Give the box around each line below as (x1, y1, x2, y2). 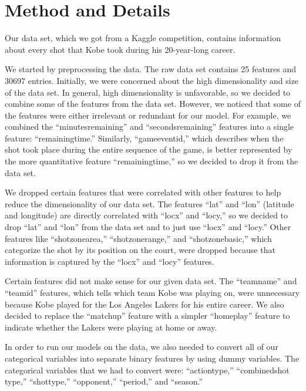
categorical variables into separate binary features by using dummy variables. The (5, 352, 300, 364)
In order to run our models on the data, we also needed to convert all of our (5, 341, 278, 353)
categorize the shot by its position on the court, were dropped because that (5, 244, 275, 256)
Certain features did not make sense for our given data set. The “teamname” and (5, 275, 297, 287)
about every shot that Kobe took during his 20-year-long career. (5, 43, 236, 55)
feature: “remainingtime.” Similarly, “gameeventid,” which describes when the (5, 132, 284, 144)
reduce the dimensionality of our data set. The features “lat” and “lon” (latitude (5, 197, 294, 210)
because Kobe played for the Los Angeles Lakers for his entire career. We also (5, 298, 284, 310)
